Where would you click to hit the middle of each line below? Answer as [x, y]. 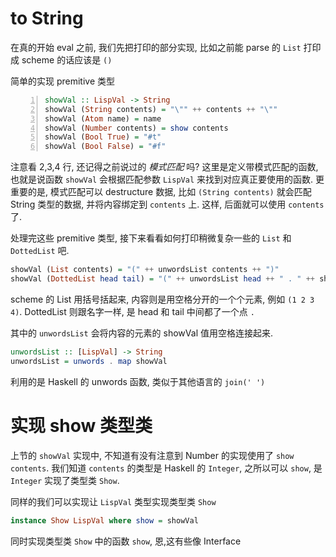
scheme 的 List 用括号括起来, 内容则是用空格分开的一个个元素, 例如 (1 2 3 [162, 299]
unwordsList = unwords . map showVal [89, 361]
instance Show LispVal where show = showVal [104, 520]
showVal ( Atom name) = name [103, 118]
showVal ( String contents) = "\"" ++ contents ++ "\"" [161, 109]
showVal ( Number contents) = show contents [136, 128]
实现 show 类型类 [81, 425]
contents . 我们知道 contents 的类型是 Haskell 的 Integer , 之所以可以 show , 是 [166, 468]
